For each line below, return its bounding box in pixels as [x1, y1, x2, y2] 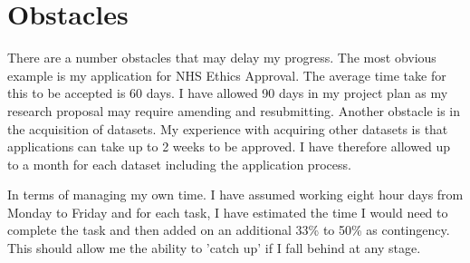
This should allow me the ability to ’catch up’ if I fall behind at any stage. [7, 239, 421, 258]
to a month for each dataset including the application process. [7, 154, 351, 173]
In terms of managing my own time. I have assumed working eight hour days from [7, 185, 464, 204]
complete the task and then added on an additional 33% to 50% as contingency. [7, 220, 450, 239]
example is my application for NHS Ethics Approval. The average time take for [7, 65, 446, 84]
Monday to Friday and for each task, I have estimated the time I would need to [7, 202, 448, 221]
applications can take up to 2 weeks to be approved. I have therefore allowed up [7, 137, 451, 156]
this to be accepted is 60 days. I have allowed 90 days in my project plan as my [7, 83, 448, 102]
